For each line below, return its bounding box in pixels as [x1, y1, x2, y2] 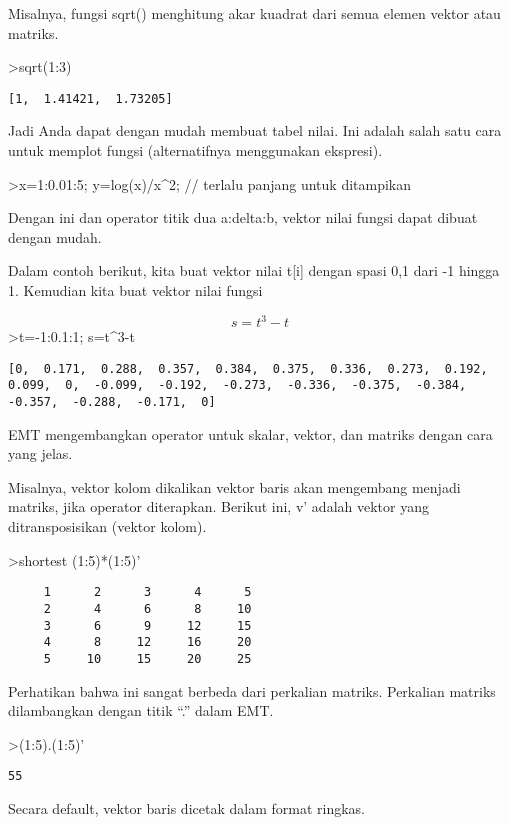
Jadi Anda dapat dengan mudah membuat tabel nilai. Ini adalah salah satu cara [8, 120, 502, 141]
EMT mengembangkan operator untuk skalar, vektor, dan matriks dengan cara [8, 423, 493, 444]
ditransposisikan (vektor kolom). [8, 516, 207, 537]
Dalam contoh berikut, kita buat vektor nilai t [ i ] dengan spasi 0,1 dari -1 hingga [8, 260, 500, 281]
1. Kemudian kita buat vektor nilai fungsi [8, 280, 263, 300]
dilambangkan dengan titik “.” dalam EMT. [8, 700, 274, 721]
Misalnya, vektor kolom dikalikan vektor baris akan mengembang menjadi [8, 476, 461, 497]
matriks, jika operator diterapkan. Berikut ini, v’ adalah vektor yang [8, 496, 429, 517]
